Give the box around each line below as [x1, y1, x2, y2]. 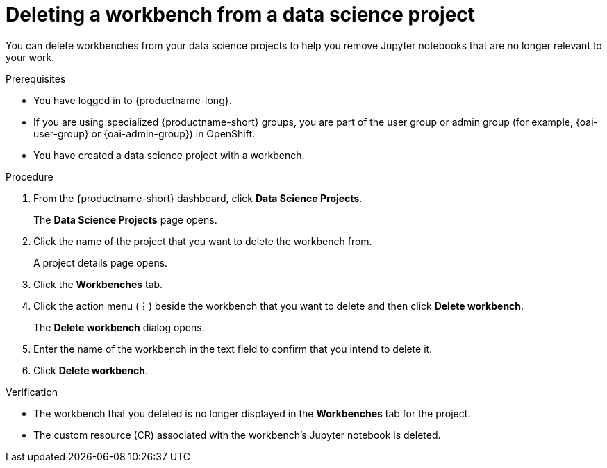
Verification [6, 385, 58, 398]
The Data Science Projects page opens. [33, 213, 217, 226]
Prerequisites [6, 72, 66, 85]
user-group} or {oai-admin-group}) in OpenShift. [33, 127, 256, 140]
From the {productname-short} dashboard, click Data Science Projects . [33, 192, 363, 204]
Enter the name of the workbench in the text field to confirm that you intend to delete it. [33, 342, 433, 355]
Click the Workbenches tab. [33, 278, 163, 290]
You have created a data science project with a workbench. [33, 149, 305, 161]
